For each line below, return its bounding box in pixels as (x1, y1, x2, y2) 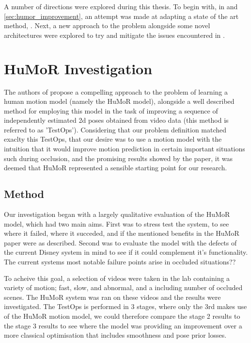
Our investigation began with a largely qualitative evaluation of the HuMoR (4, 209, 230, 219)
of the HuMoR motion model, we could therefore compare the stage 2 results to (4, 310, 240, 321)
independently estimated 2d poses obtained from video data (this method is (4, 115, 229, 125)
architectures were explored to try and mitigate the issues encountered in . (4, 30, 225, 40)
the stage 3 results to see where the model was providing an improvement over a (4, 320, 242, 330)
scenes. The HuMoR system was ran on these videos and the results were (4, 292, 221, 302)
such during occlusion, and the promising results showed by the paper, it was (4, 153, 233, 163)
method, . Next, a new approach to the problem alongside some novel (4, 20, 210, 31)
